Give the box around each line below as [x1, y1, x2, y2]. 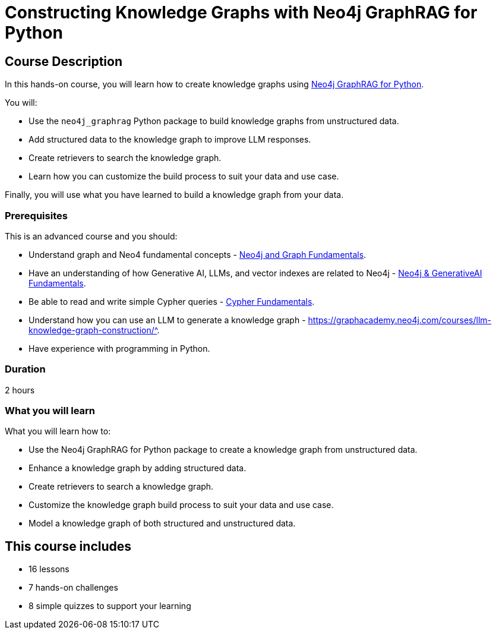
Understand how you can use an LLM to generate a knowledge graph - [29, 314, 306, 325]
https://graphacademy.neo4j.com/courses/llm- [308, 314, 491, 325]
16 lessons [29, 564, 69, 575]
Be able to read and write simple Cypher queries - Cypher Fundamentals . [29, 296, 315, 307]
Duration [5, 363, 46, 376]
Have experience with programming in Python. [29, 343, 210, 354]
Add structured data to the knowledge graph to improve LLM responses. [29, 134, 311, 145]
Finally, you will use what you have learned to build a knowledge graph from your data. [5, 190, 344, 200]
